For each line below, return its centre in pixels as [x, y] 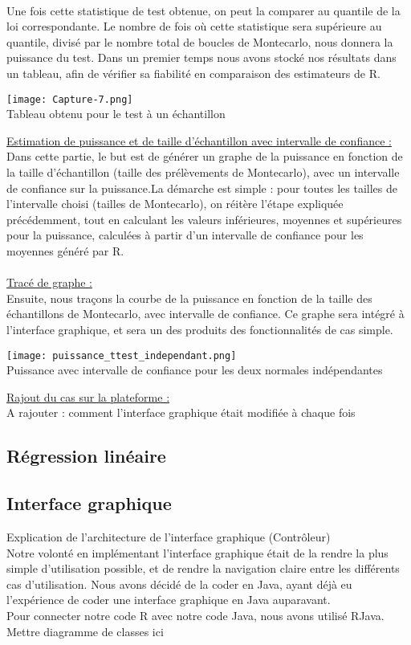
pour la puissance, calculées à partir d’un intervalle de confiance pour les [185, 235]
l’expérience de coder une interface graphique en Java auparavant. [169, 600]
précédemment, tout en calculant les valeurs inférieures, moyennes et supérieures [204, 219]
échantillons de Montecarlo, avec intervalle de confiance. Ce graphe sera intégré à [205, 314]
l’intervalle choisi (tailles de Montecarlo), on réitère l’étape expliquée [175, 204]
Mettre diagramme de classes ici [85, 631]
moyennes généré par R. [65, 250]
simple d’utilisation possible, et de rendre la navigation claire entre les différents [203, 568]
